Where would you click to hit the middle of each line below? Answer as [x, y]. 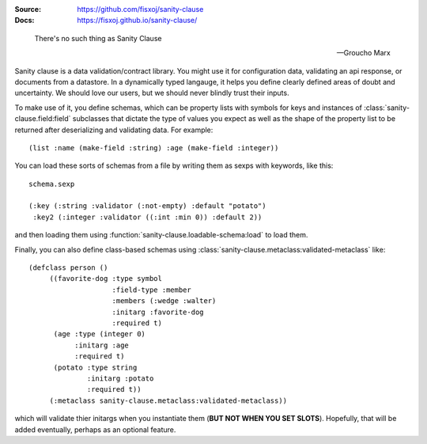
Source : [28, 9]
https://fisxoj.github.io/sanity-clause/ [137, 21]
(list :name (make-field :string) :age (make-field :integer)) [154, 148]
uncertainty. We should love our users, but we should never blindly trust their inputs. [152, 93]
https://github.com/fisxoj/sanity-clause [140, 9]
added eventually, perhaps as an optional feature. [95, 429]
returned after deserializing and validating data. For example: [114, 130]
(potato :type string [95, 367]
